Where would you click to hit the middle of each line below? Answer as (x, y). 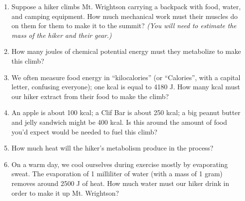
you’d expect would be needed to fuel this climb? (84, 131)
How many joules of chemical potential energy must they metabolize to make (126, 51)
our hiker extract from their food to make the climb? (90, 96)
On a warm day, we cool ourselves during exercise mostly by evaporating (120, 164)
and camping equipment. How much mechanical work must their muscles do (124, 16)
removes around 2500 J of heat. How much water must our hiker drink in (120, 183)
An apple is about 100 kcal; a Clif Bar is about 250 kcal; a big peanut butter (126, 112)
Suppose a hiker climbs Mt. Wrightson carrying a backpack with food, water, (126, 6)
